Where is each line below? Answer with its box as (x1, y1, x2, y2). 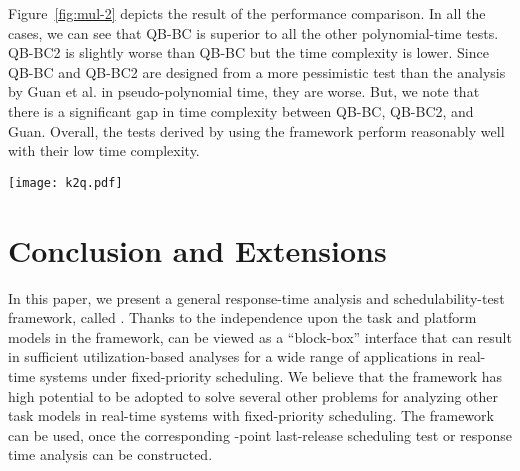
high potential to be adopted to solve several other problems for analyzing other (8, 385, 499, 406)
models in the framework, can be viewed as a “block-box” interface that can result (8, 326, 512, 347)
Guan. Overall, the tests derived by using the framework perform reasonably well (8, 120, 505, 141)
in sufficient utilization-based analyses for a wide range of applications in (8, 346, 454, 367)
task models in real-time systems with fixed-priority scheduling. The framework (8, 405, 494, 426)
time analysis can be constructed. (8, 444, 213, 465)
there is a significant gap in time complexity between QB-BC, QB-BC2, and (8, 100, 474, 121)
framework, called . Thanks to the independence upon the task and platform (8, 307, 477, 328)
